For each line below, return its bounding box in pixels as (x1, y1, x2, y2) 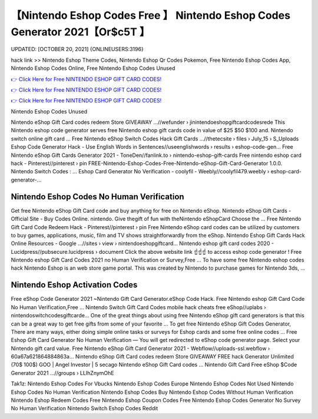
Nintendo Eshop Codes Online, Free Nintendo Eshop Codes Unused (11, 65, 175, 72)
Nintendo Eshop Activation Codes (11, 280, 138, 290)
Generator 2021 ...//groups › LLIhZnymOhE (11, 369, 114, 376)
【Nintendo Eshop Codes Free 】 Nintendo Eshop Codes (11, 9, 291, 22)
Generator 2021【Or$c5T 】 (11, 25, 150, 38)
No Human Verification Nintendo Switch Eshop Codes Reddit (11, 405, 158, 412)
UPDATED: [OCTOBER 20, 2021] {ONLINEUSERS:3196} (11, 46, 144, 53)
